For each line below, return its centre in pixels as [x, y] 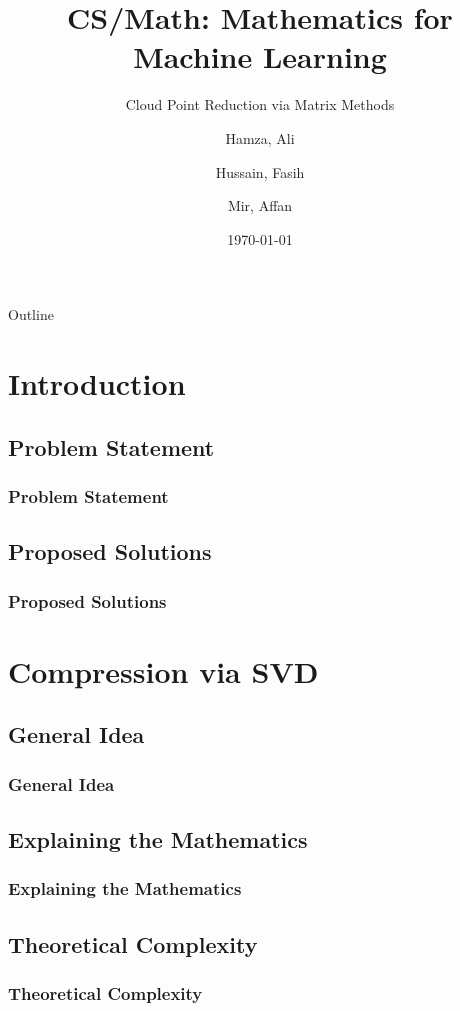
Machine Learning [260, 56]
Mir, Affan [260, 205]
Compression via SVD [163, 670]
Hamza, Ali [260, 137]
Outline [31, 314]
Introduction [97, 383]
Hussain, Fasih [260, 171]
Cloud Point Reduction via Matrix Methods [260, 104]
